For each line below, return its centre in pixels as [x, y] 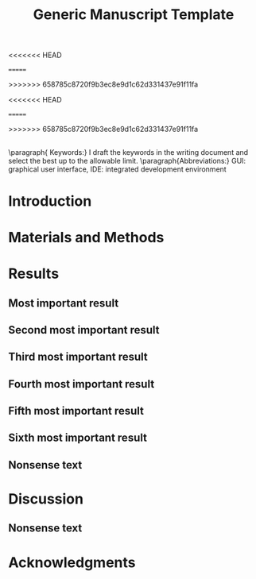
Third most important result [78, 357]
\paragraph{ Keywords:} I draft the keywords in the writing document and [128, 152]
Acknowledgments [72, 562]
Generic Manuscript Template [134, 15]
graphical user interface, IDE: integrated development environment [117, 169]
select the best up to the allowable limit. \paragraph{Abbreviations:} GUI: [127, 160]
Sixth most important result [78, 438]
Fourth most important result [81, 384]
